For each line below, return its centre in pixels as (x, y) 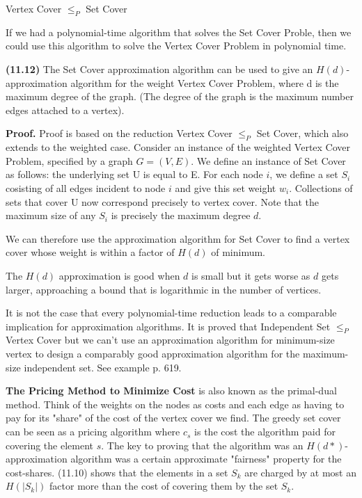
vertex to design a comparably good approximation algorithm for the (153, 354)
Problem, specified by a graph (69, 160)
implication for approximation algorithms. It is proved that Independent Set (168, 326)
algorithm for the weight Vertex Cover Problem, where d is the (205, 82)
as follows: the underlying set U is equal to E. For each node (134, 174)
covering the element (50, 445)
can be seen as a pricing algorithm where (93, 432)
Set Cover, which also (302, 133)
